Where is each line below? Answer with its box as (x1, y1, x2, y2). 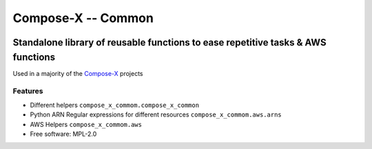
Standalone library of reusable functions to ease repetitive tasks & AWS (12, 37, 327, 48)
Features (12, 86, 43, 96)
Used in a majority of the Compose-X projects (12, 69, 143, 77)
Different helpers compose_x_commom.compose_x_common (30, 101, 200, 109)
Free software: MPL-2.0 (30, 130, 97, 138)
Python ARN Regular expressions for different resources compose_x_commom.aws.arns (30, 110, 282, 119)
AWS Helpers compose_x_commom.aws (30, 120, 143, 128)
